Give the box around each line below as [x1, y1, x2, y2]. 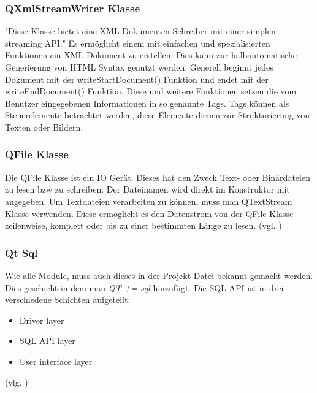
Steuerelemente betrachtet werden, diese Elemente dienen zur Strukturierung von [5, 109, 310, 121]
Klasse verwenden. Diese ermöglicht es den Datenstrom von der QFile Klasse [5, 207, 294, 219]
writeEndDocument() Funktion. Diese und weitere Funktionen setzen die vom [5, 85, 297, 97]
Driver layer [19, 313, 64, 326]
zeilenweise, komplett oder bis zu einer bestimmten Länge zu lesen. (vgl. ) [5, 219, 282, 232]
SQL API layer [19, 334, 75, 347]
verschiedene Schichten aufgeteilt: [5, 293, 131, 306]
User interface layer [19, 354, 93, 367]
